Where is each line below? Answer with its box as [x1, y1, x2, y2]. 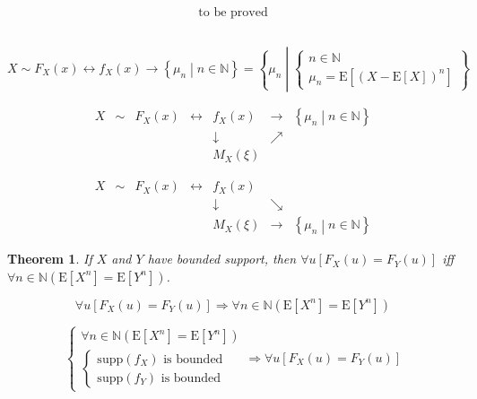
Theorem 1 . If [7, 249, 92, 268]
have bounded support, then [147, 249, 297, 268]
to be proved [198, 6, 268, 20]
